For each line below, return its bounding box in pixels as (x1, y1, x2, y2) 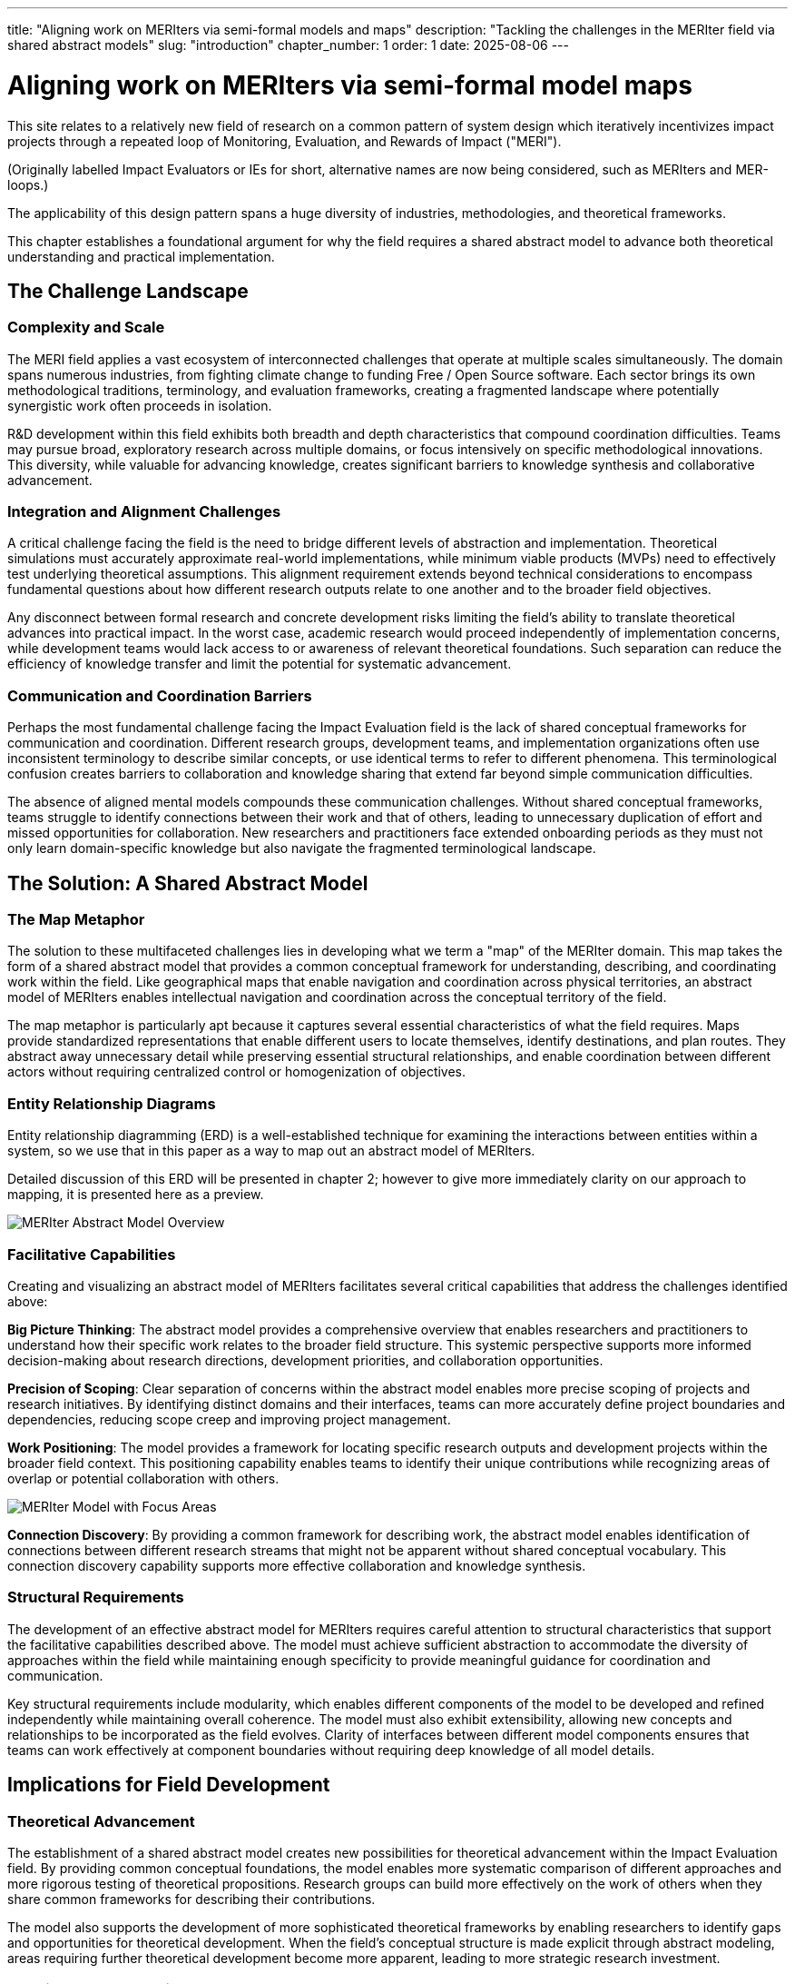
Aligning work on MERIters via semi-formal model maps (7, 69, 692, 101)
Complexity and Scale (7, 318, 165, 337)
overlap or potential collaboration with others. (7, 1470, 280, 1486)
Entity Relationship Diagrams (7, 1094, 216, 1113)
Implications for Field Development (7, 1773, 330, 1797)
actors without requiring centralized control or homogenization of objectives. (7, 1064, 466, 1080)
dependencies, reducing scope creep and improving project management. (7, 1411, 451, 1427)
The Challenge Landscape (7, 279, 249, 303)
